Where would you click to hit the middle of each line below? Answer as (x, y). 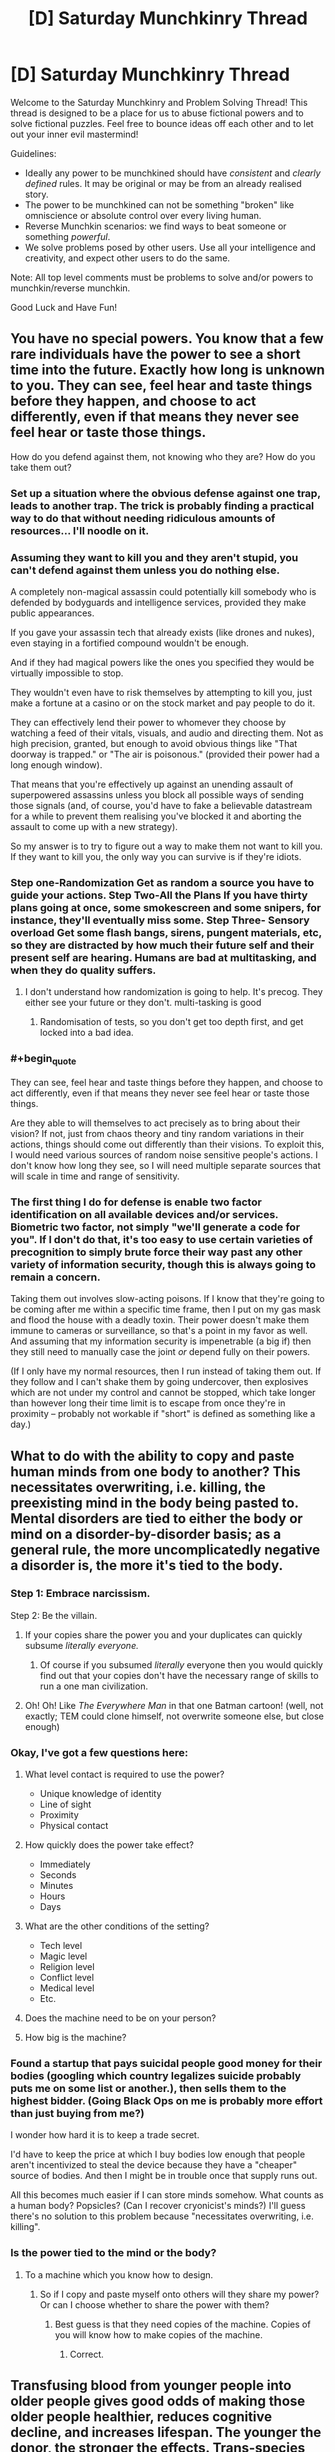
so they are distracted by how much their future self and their (162, 945)
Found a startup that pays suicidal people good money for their (166, 2064)
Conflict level (67, 1978)
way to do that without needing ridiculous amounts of (143, 518)
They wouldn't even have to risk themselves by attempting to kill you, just (161, 692)
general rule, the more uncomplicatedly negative (165, 1549)
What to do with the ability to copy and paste (152, 1455)
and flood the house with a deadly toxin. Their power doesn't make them (160, 1320)
